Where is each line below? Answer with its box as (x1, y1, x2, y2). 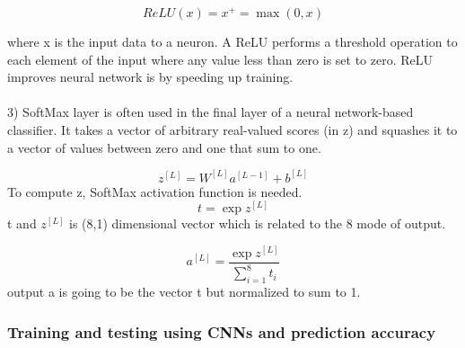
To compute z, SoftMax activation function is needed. (7, 182, 303, 201)
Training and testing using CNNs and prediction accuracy (7, 320, 436, 343)
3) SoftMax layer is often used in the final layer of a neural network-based (7, 103, 414, 121)
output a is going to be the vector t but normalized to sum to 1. (7, 282, 361, 301)
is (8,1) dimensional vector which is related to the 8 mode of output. (69, 214, 446, 233)
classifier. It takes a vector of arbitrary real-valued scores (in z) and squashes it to (7, 120, 458, 139)
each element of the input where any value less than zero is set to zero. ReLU (7, 49, 433, 68)
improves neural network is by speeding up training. (7, 67, 294, 86)
